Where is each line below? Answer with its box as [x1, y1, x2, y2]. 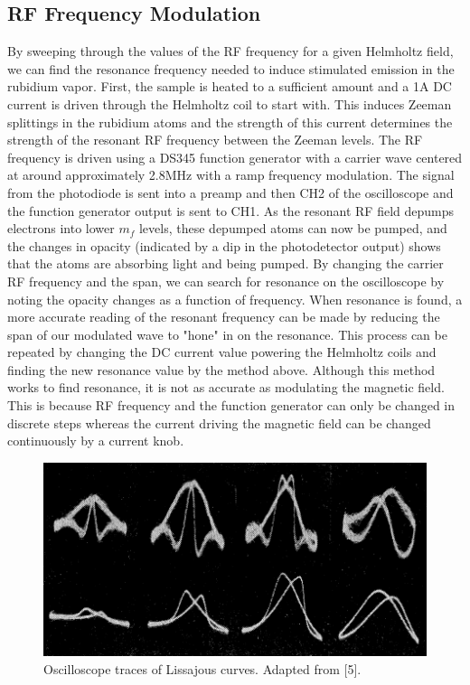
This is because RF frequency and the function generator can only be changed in [7, 396, 456, 415]
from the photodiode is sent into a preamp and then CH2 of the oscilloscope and [7, 183, 454, 202]
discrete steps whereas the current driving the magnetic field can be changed [7, 413, 431, 432]
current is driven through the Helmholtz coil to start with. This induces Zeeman [7, 94, 452, 113]
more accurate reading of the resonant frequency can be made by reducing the [7, 307, 440, 326]
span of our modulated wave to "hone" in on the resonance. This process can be [7, 324, 447, 343]
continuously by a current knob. [7, 431, 184, 450]
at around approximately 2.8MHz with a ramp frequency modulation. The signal [7, 165, 455, 184]
